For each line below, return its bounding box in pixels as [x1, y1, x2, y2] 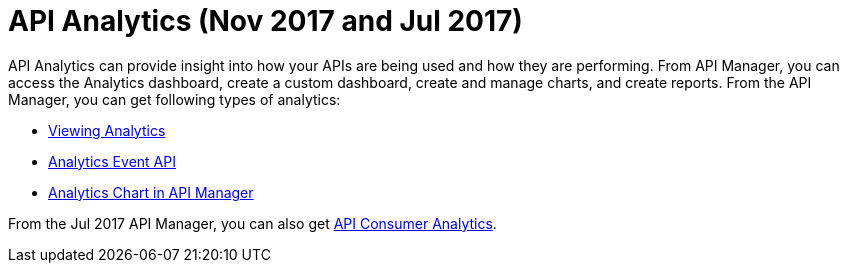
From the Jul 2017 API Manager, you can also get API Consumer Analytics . [8, 214, 497, 232]
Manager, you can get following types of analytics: [8, 90, 341, 108]
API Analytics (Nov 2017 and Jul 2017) [8, 4, 523, 38]
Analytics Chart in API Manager [48, 183, 254, 201]
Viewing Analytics [48, 121, 166, 139]
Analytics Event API [48, 152, 176, 170]
